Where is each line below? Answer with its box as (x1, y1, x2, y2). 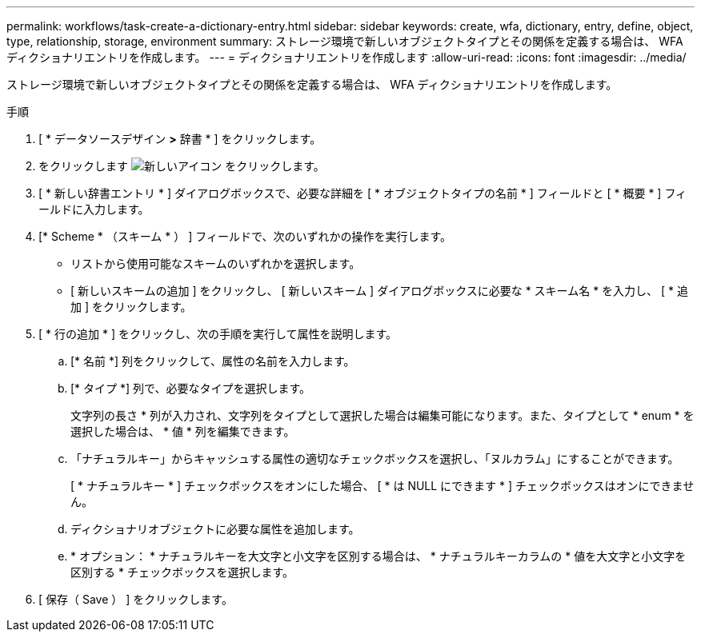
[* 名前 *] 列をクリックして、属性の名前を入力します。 (70, 354, 355, 368)
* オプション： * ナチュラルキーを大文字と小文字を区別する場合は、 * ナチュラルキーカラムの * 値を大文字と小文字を (70, 549, 687, 563)
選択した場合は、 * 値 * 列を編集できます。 (70, 425, 295, 438)
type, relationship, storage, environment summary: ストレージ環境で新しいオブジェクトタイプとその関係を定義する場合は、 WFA (6, 34, 683, 48)
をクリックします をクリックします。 (38, 159, 325, 173)
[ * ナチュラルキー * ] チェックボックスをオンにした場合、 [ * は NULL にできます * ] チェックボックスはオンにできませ (70, 479, 695, 492)
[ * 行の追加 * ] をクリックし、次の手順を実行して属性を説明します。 (38, 327, 398, 341)
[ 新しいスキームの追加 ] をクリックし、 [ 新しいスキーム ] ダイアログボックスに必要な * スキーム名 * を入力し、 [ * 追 (70, 284, 689, 297)
